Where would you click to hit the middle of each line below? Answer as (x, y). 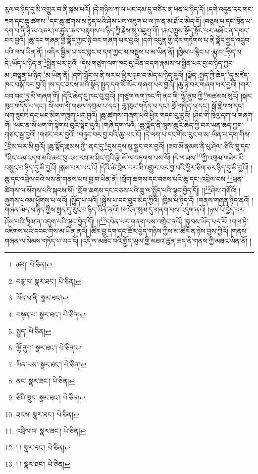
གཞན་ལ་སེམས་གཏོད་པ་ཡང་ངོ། (42, 240)
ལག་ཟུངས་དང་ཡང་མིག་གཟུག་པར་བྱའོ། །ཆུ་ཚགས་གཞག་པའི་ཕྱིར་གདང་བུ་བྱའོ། (98, 115)
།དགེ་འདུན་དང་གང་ (230, 9)
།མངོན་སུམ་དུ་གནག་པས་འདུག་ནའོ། (163, 210)
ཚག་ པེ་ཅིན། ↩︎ (34, 264)
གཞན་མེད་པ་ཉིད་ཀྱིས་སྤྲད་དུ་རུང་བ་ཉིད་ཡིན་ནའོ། (62, 210)
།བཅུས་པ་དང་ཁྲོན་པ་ (228, 21)
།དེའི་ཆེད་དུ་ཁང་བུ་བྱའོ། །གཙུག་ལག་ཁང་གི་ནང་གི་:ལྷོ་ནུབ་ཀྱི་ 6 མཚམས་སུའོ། (150, 95)
